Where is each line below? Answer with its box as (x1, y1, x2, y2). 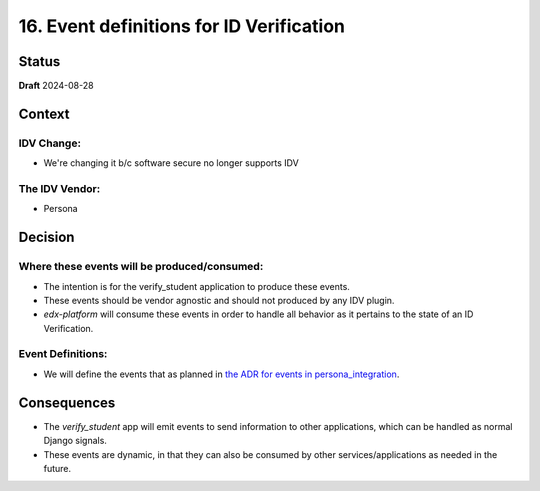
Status (18, 53, 61, 70)
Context (18, 105, 70, 122)
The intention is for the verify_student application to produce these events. (43, 280, 350, 292)
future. (43, 462, 72, 474)
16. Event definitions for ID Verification (18, 15, 345, 37)
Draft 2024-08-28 (18, 80, 94, 92)
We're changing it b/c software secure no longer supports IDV (43, 157, 299, 169)
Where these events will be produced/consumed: (18, 260, 264, 274)
